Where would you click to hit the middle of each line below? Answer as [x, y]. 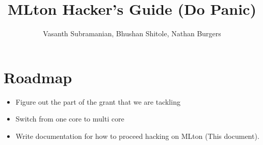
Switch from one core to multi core [70, 119]
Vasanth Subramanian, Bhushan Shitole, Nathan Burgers [132, 33]
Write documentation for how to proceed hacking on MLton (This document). [137, 136]
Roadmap [38, 77]
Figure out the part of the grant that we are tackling [98, 101]
